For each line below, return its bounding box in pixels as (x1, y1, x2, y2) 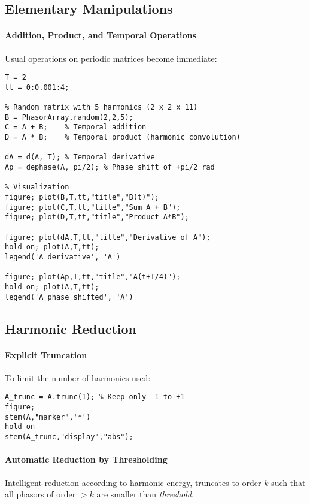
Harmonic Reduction (5, 319, 137, 337)
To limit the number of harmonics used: (5, 371, 151, 384)
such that (271, 476, 306, 488)
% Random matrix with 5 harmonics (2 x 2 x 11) (5, 103, 198, 112)
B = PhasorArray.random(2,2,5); (5, 113, 133, 122)
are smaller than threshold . (96, 488, 194, 500)
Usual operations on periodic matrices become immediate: (5, 52, 217, 64)
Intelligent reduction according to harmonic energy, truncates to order (5, 476, 262, 488)
